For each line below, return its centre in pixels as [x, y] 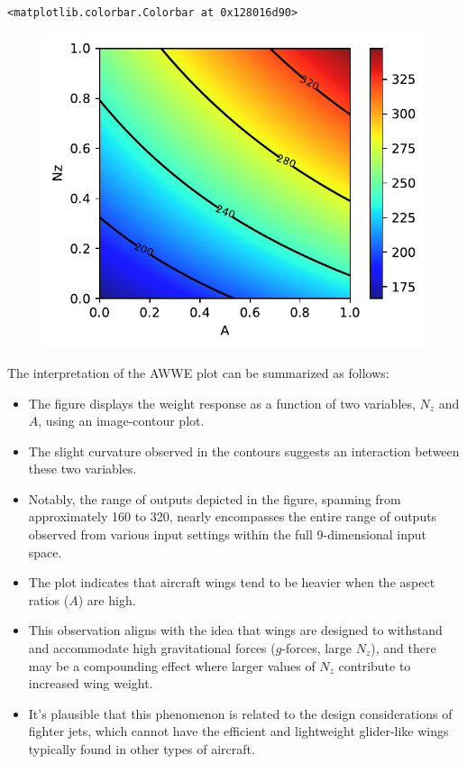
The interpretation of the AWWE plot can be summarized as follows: [198, 372]
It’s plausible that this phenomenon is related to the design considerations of [240, 713]
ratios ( [49, 599]
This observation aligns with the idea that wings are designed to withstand [235, 630]
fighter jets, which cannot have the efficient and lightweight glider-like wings [238, 731]
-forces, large [316, 648]
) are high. [107, 599]
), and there [403, 648]
